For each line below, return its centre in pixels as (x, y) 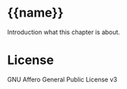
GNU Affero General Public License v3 (62, 79)
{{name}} (36, 13)
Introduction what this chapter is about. (64, 32)
